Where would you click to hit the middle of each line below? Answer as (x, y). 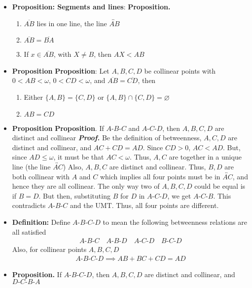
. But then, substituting (74, 195)
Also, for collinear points (49, 249)
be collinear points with (180, 70)
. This (222, 195)
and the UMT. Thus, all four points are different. (144, 205)
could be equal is (220, 186)
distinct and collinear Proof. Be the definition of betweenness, (107, 138)
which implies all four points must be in (160, 176)
